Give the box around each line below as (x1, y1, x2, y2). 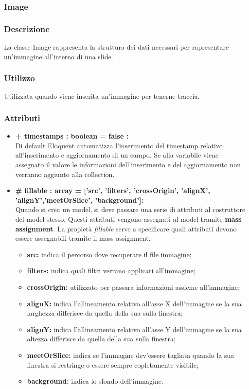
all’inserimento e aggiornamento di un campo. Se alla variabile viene (15, 150, 219, 160)
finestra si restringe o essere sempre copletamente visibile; (27, 359, 198, 370)
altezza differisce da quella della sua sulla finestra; (27, 334, 176, 344)
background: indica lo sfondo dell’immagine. (27, 376, 163, 386)
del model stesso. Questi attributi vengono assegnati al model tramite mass (15, 214, 242, 224)
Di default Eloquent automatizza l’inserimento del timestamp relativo (15, 140, 223, 150)
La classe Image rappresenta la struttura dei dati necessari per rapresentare (4, 42, 229, 52)
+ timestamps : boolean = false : (15, 131, 129, 141)
